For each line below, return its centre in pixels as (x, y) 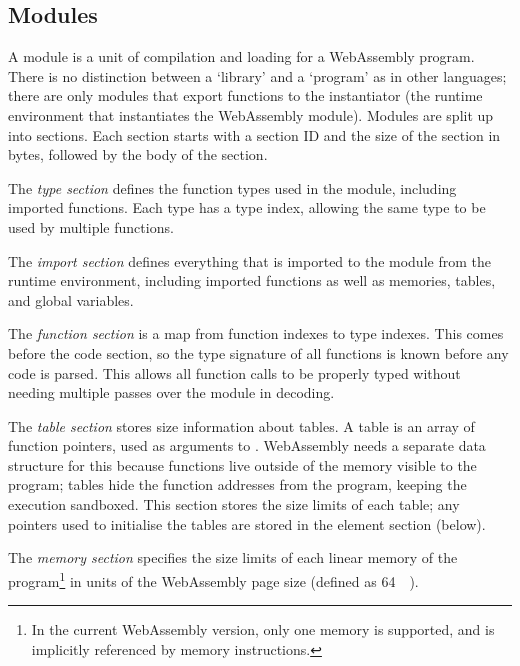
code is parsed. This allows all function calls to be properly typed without (234, 372)
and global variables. (71, 299)
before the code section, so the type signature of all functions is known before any (258, 352)
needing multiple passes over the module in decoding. (171, 392)
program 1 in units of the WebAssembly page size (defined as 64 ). (213, 579)
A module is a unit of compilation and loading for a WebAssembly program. (241, 56)
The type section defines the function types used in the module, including (232, 187)
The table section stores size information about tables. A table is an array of (241, 425)
